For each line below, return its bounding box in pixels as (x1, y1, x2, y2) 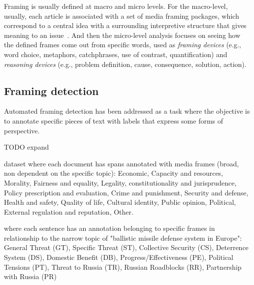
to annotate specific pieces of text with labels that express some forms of (4, 115, 223, 126)
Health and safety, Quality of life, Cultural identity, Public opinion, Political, (4, 197, 236, 207)
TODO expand (4, 142, 49, 152)
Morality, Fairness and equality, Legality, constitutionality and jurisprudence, (4, 177, 237, 188)
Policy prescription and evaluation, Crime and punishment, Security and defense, (4, 187, 249, 197)
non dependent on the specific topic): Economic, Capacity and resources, (4, 168, 223, 178)
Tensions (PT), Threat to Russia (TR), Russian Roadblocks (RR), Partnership (4, 261, 242, 272)
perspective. (4, 125, 40, 135)
